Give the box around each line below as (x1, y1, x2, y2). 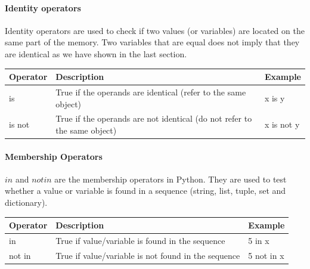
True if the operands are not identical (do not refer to (55, 112, 252, 125)
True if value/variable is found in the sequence (55, 234, 225, 246)
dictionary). (5, 196, 48, 209)
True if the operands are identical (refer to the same (55, 85, 246, 98)
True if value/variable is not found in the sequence (55, 249, 240, 261)
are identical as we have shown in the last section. (5, 47, 187, 60)
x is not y (264, 118, 300, 131)
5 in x (248, 234, 269, 246)
